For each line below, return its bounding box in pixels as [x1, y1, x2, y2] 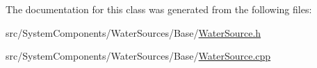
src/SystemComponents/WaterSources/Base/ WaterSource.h [6, 25, 261, 40]
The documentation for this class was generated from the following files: [6, 2, 312, 16]
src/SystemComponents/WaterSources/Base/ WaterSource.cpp [6, 49, 271, 63]
